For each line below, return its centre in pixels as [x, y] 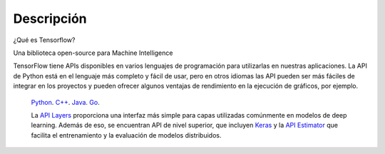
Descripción [50, 19]
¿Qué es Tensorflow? [44, 40]
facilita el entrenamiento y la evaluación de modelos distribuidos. [126, 135]
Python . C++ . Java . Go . [65, 102]
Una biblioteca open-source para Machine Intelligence [93, 53]
